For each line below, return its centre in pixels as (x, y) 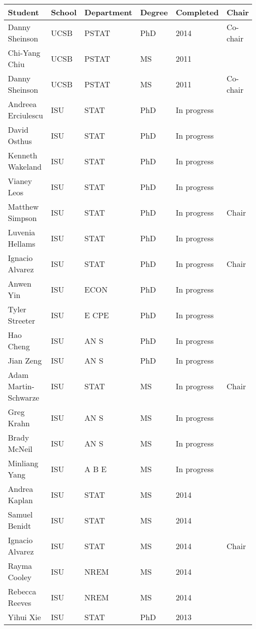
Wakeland (25, 166)
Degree (154, 12)
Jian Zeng (25, 360)
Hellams (22, 243)
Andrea (21, 489)
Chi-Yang (24, 53)
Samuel (20, 514)
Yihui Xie (25, 617)
